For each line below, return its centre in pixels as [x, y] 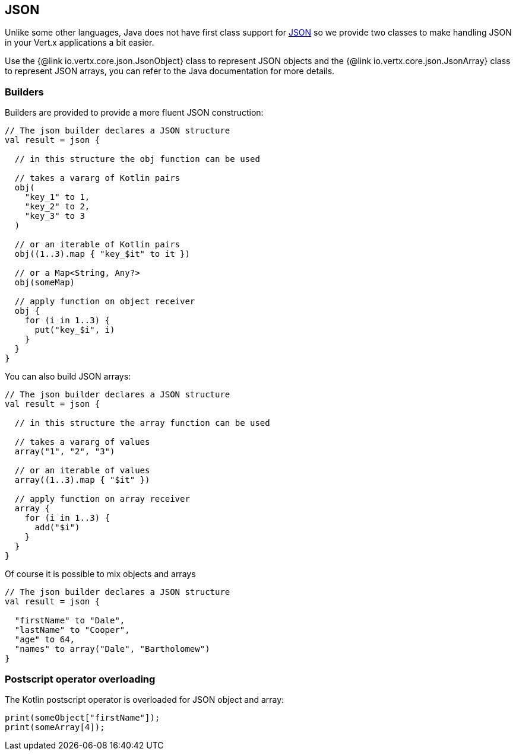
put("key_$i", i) [75, 330]
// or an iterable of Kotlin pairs [97, 245]
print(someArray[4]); [55, 727]
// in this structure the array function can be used [142, 423]
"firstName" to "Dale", [70, 621]
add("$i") [57, 528]
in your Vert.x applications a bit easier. [80, 43]
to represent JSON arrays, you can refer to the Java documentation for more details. [170, 71]
